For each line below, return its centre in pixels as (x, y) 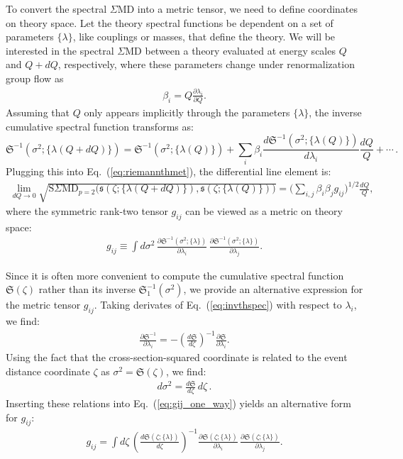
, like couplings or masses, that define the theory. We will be (204, 37)
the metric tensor (43, 305)
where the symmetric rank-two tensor (87, 211)
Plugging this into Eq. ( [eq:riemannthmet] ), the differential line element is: (169, 171)
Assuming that (38, 112)
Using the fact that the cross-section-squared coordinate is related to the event (177, 357)
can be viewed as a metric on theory (264, 211)
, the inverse (335, 112)
